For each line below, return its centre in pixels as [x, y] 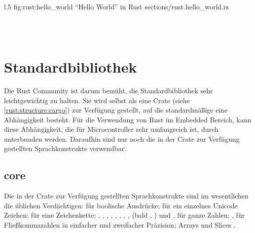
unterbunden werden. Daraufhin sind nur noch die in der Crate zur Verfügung [122, 138]
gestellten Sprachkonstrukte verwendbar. [65, 148]
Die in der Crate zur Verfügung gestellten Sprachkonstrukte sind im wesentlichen [126, 196]
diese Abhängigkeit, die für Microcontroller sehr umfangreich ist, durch [111, 129]
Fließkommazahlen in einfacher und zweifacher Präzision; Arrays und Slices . [120, 225]
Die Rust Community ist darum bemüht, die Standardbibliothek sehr [109, 90]
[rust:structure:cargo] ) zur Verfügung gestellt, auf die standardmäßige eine [116, 110]
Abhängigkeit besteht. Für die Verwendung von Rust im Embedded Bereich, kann [128, 119]
